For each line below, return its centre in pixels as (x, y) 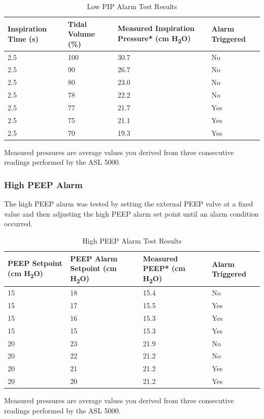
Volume (81, 34)
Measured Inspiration (156, 28)
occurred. (19, 223)
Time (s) (23, 38)
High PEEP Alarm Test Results (132, 240)
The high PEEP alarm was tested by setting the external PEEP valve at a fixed (129, 204)
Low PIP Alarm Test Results (132, 6)
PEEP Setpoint (35, 263)
